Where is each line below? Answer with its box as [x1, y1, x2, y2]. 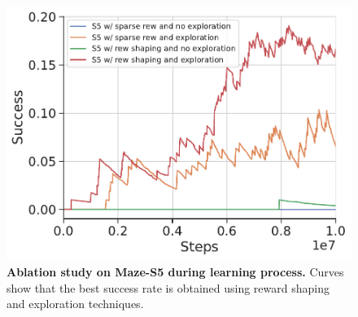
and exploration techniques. [7, 295, 144, 312]
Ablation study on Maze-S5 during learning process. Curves [7, 263, 344, 280]
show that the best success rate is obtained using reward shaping [7, 279, 330, 296]
